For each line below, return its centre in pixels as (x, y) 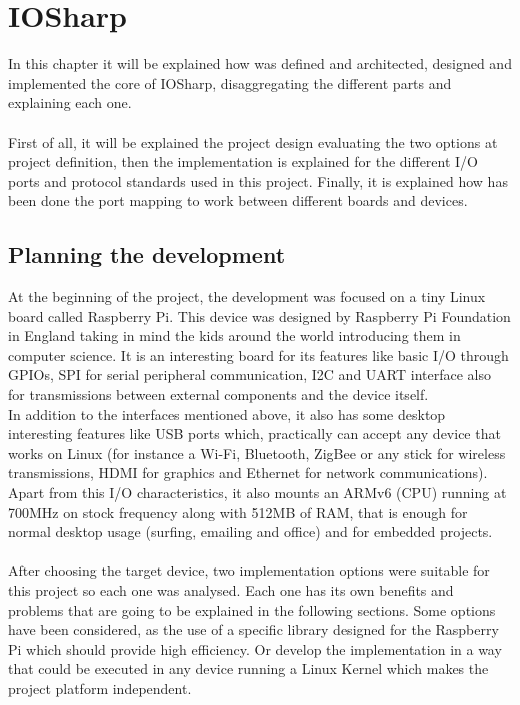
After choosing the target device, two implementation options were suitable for (249, 570)
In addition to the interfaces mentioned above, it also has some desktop (227, 413)
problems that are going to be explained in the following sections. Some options (252, 609)
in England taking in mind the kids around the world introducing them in (234, 335)
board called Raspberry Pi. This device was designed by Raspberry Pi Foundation (259, 315)
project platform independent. (100, 687)
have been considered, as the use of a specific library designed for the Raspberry (253, 629)
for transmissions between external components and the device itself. (218, 394)
